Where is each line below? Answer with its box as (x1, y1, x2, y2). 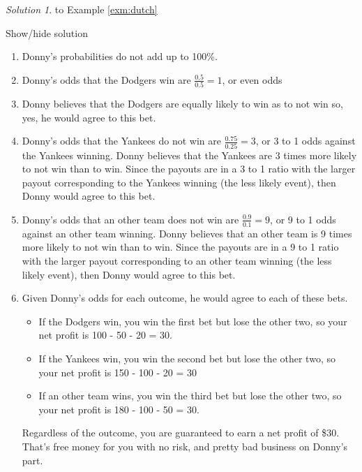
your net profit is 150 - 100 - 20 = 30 (38, 364, 197, 379)
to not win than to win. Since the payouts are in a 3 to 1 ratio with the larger (22, 161, 356, 176)
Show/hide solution (6, 25, 88, 40)
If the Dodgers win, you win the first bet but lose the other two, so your (38, 314, 347, 328)
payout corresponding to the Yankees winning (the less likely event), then (22, 175, 336, 189)
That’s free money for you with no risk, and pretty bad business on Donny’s (22, 438, 348, 453)
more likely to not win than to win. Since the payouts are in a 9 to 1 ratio (22, 239, 339, 254)
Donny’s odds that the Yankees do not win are (22, 133, 221, 148)
